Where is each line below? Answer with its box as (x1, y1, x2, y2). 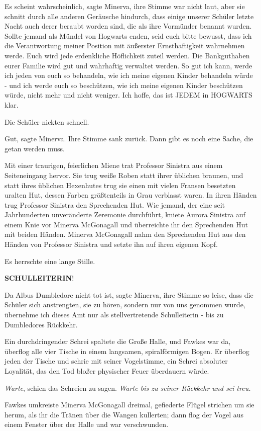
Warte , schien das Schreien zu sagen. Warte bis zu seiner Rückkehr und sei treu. (5, 382, 251, 393)
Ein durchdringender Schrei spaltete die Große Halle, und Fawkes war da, (5, 336, 231, 347)
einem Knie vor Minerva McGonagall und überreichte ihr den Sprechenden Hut (5, 219, 248, 229)
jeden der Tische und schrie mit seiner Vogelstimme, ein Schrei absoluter (5, 356, 228, 366)
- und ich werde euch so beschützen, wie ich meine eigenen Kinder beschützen (5, 79, 243, 90)
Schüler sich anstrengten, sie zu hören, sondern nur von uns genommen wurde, (5, 299, 245, 310)
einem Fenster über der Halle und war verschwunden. (5, 419, 169, 429)
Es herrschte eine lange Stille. (5, 255, 95, 266)
